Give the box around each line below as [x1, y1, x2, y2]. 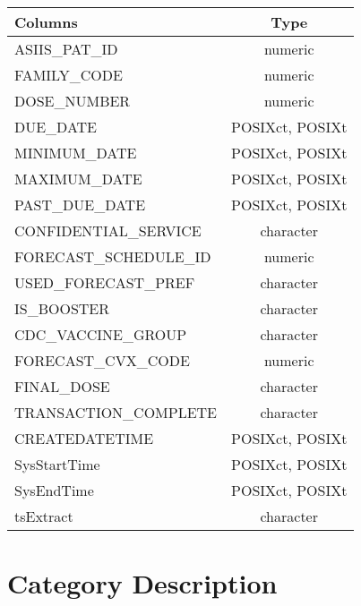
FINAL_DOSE [14, 376, 110, 397]
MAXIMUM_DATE [14, 168, 142, 189]
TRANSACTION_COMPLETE [14, 402, 218, 422]
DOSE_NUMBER [14, 90, 131, 111]
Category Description [7, 565, 278, 602]
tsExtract [14, 506, 73, 526]
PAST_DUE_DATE [14, 194, 146, 215]
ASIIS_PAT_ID [14, 38, 118, 59]
